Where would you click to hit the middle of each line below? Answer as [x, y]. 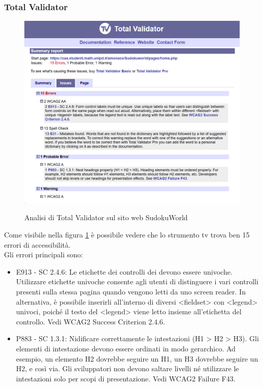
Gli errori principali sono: [44, 255]
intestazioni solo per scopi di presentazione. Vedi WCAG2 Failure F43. [126, 378]
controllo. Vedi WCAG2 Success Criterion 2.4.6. [90, 321]
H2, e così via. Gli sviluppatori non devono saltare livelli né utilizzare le [127, 368]
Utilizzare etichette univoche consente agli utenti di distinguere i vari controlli [137, 281]
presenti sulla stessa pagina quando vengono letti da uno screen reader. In [131, 291]
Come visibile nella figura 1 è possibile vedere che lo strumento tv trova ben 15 [127, 234]
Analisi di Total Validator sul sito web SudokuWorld [106, 217]
